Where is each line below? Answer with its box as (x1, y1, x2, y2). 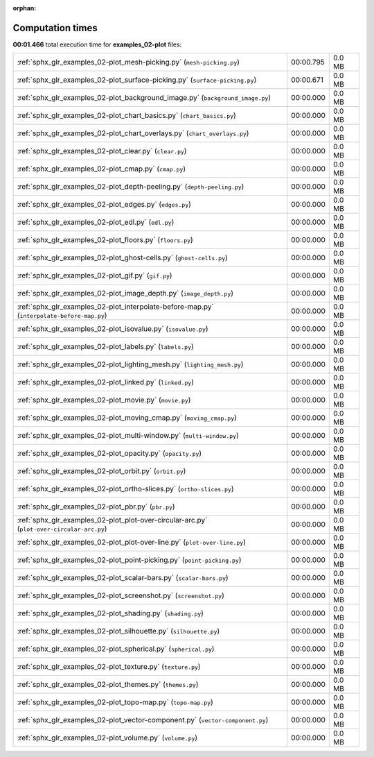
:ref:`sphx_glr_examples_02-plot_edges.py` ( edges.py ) (17, 200, 192, 210)
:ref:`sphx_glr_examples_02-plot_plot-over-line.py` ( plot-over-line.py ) (17, 538, 246, 547)
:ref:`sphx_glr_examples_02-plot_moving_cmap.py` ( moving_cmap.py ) (17, 413, 237, 423)
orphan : (12, 4, 37, 12)
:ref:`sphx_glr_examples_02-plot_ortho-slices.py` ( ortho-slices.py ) (17, 484, 235, 494)
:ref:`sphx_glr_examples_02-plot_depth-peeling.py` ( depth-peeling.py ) (17, 182, 244, 192)
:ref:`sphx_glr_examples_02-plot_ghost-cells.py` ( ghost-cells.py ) (17, 253, 228, 263)
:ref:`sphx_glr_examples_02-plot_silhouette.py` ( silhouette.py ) (17, 627, 220, 636)
